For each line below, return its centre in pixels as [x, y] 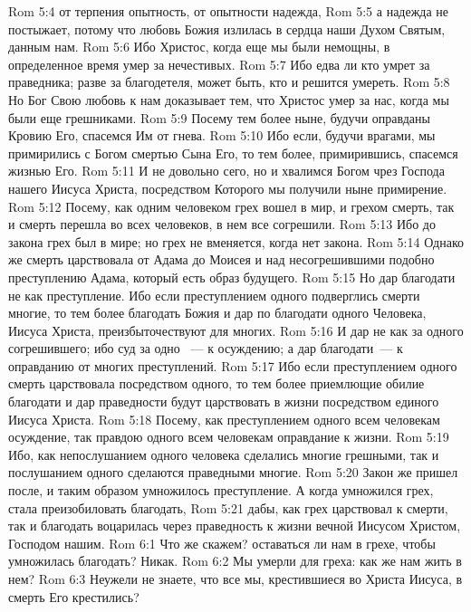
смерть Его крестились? [74, 596]
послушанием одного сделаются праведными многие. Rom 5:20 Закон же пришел [233, 472]
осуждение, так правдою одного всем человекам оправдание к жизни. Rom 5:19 [229, 437]
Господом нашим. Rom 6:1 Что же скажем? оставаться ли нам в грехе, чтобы [222, 543]
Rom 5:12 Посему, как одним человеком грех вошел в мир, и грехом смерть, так [231, 206]
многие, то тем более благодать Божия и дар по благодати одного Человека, [217, 313]
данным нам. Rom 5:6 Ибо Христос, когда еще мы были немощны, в [199, 47]
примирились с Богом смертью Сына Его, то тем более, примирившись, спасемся [233, 153]
